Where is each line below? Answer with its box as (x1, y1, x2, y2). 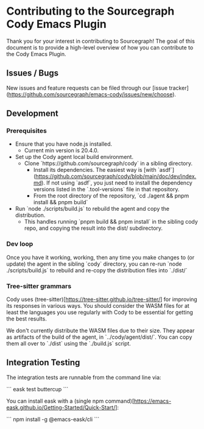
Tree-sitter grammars (6, 282, 72, 290)
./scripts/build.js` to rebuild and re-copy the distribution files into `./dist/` (6, 266, 188, 274)
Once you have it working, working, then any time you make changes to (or (6, 253, 195, 261)
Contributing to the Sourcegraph (6, 4, 175, 18)
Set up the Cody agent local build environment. (15, 154, 134, 161)
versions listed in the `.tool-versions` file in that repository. (33, 186, 180, 193)
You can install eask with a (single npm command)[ (6, 397, 135, 405)
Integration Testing (6, 358, 80, 368)
